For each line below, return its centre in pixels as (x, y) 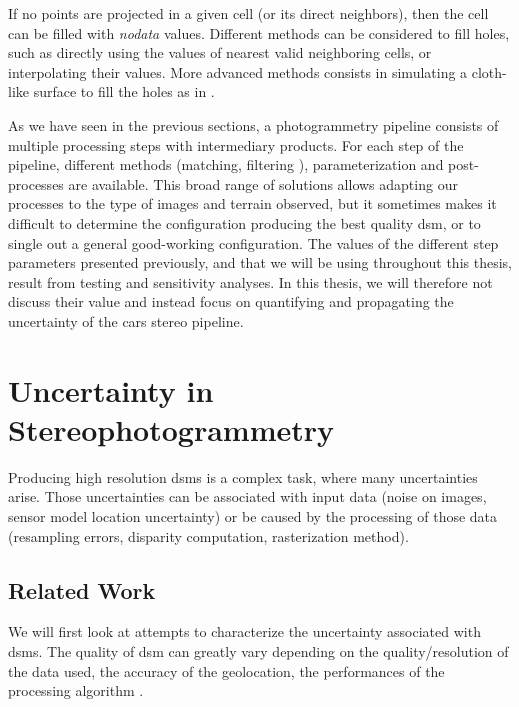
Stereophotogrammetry (171, 428)
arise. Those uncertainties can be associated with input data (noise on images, (247, 496)
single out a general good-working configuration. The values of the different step (253, 242)
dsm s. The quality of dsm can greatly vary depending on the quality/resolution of (258, 650)
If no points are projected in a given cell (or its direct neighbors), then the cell (248, 13)
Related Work (82, 589)
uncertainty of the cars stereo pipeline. (126, 320)
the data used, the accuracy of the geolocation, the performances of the (226, 670)
